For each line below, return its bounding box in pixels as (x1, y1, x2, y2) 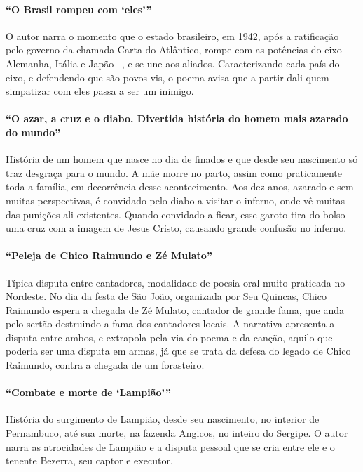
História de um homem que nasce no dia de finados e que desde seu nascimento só (6, 152, 358, 166)
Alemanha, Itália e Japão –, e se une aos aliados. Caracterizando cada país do (6, 55, 340, 70)
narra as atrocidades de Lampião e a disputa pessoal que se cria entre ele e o (6, 439, 335, 454)
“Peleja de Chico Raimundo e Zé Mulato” (6, 248, 212, 263)
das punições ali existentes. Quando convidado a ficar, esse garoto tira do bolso (6, 206, 345, 221)
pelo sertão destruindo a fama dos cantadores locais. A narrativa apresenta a (6, 316, 335, 331)
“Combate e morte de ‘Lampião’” (6, 385, 171, 400)
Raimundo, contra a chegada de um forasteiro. (6, 358, 205, 372)
